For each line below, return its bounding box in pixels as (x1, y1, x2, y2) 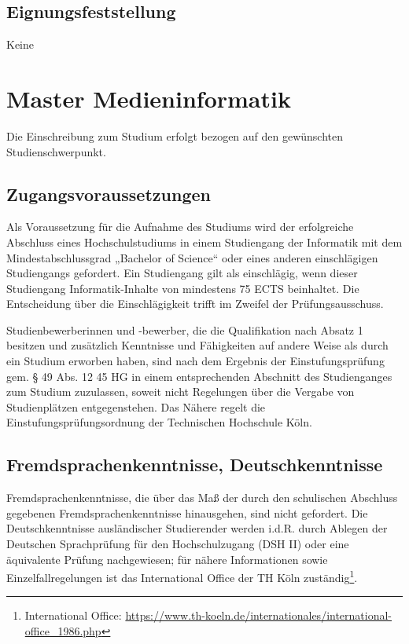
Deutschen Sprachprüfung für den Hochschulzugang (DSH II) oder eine (6, 536, 349, 552)
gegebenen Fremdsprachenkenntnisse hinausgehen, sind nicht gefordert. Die (6, 504, 368, 521)
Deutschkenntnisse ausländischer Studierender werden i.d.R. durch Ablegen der (6, 520, 388, 536)
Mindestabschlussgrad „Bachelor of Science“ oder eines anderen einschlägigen (6, 249, 378, 265)
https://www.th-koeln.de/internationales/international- (125, 607, 392, 624)
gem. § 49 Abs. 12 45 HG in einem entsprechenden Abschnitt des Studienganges (6, 368, 392, 384)
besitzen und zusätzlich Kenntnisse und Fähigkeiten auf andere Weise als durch (6, 337, 389, 353)
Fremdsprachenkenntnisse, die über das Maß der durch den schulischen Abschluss (6, 489, 398, 506)
